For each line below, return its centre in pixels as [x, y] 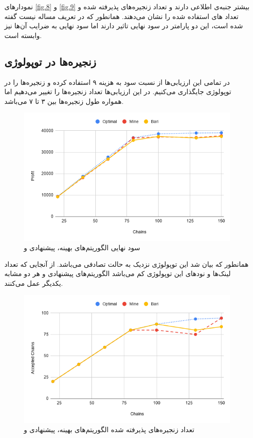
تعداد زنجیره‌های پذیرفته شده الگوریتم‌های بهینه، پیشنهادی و [109, 429]
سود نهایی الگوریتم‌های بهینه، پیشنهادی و [82, 248]
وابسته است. [23, 35]
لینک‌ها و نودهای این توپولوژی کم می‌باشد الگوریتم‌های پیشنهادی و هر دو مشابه [118, 273]
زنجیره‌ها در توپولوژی [50, 61]
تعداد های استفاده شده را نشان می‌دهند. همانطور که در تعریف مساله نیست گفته [122, 16]
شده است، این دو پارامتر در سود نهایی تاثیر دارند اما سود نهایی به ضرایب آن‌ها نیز [124, 26]
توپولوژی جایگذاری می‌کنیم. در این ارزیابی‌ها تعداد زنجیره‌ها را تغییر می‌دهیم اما [118, 91]
